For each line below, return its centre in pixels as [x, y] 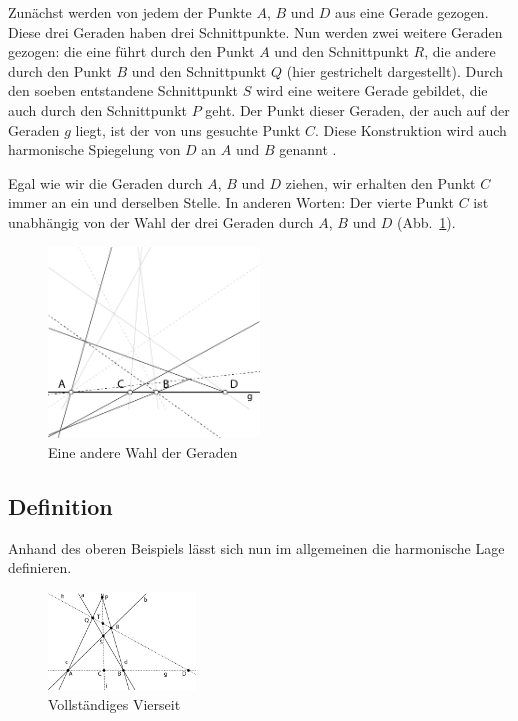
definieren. [40, 567]
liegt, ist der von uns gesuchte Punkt [188, 129]
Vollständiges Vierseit [114, 704]
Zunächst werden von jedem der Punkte [130, 12]
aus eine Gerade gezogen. [412, 12]
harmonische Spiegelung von [94, 149]
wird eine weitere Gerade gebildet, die [371, 90]
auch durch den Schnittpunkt [97, 109]
